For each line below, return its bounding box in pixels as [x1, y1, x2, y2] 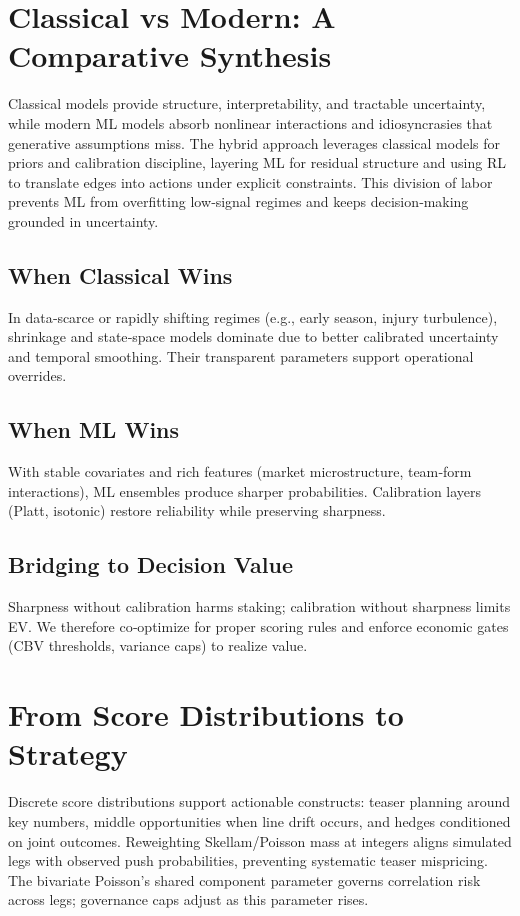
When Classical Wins [8, 259, 233, 290]
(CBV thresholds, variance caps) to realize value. [8, 635, 308, 656]
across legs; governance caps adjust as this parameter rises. [8, 889, 369, 910]
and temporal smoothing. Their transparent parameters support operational [8, 345, 474, 366]
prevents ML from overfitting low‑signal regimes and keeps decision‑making [8, 191, 469, 212]
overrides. [8, 365, 67, 386]
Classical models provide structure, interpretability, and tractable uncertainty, [8, 93, 486, 114]
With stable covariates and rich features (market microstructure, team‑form [8, 461, 472, 482]
